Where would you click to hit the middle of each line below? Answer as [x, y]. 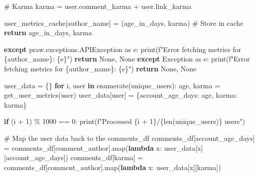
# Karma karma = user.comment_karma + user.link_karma [98, 6]
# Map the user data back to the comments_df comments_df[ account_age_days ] [129, 138]
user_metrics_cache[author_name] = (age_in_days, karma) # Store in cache [124, 23]
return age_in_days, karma [48, 32]
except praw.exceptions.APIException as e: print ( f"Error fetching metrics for [123, 49]
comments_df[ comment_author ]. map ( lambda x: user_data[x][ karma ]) [113, 167]
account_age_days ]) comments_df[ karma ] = [74, 157]
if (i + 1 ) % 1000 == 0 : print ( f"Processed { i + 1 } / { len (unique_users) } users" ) [125, 121]
